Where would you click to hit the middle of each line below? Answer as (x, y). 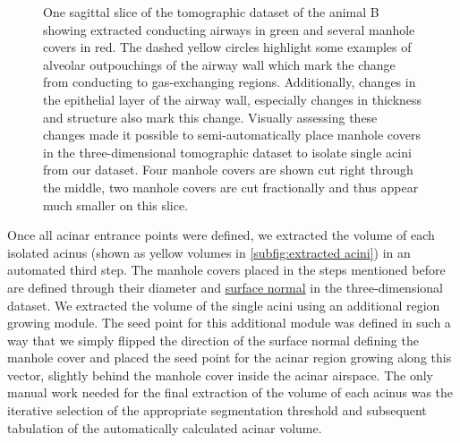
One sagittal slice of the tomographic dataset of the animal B (211, 12)
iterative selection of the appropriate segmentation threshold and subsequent (217, 410)
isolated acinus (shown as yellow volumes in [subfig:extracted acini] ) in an (209, 252)
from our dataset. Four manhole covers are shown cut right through (228, 170)
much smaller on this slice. (116, 204)
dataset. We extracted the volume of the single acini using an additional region (224, 305)
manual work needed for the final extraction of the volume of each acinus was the (230, 392)
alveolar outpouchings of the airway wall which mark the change (219, 64)
